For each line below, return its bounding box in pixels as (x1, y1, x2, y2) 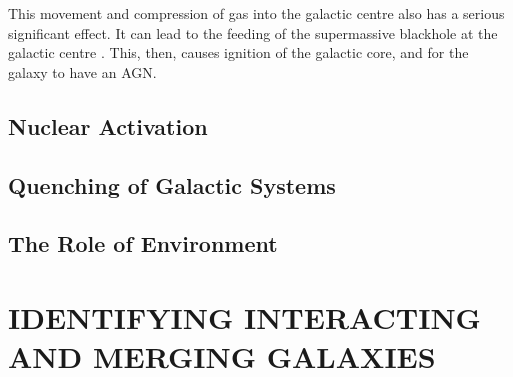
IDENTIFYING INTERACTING (8, 296, 481, 337)
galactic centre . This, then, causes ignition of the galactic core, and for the (8, 42, 469, 63)
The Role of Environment (8, 228, 278, 259)
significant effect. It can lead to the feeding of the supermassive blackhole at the (8, 22, 498, 43)
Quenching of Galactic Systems (8, 169, 336, 200)
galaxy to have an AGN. (8, 61, 157, 82)
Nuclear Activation (8, 110, 208, 141)
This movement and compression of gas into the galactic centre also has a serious (8, 3, 505, 23)
